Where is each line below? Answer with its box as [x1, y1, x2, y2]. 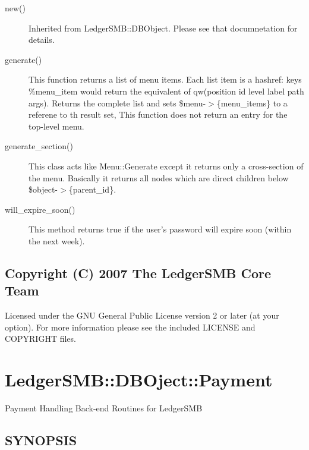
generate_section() [5, 140, 73, 152]
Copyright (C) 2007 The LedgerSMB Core [5, 263, 272, 282]
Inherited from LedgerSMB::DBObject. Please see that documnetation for [29, 21, 298, 34]
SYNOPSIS [5, 430, 77, 449]
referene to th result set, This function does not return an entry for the [29, 108, 288, 121]
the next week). [29, 234, 85, 247]
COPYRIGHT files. [5, 332, 76, 345]
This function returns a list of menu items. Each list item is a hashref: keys [29, 73, 302, 86]
